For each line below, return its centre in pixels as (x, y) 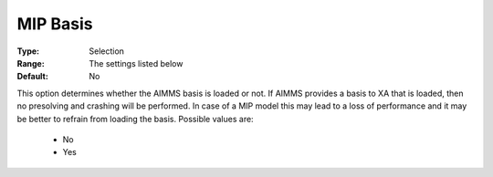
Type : (28, 51)
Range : (31, 63)
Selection (107, 51)
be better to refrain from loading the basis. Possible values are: (136, 119)
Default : (33, 77)
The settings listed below (136, 63)
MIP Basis (55, 24)
